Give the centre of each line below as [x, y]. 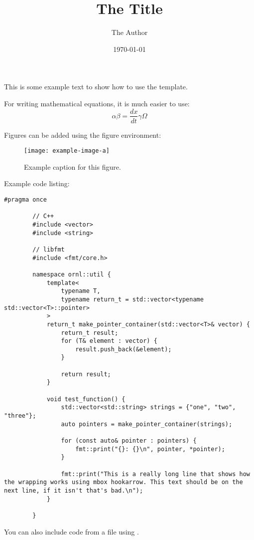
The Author [129, 32]
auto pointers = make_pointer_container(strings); [147, 424]
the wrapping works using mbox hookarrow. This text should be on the [124, 482]
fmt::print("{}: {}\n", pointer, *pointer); [150, 449]
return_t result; [90, 333]
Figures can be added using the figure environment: [83, 135]
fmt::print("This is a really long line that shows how [155, 474]
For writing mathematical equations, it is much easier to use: [97, 103]
